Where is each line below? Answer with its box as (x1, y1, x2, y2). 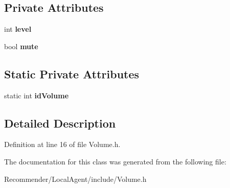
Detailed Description (4, 115, 116, 131)
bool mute (4, 40, 38, 51)
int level (4, 24, 32, 34)
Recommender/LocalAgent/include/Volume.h (4, 173, 147, 184)
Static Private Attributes (4, 66, 140, 81)
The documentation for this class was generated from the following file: (4, 156, 226, 166)
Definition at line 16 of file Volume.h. (4, 139, 121, 150)
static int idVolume (4, 90, 69, 100)
